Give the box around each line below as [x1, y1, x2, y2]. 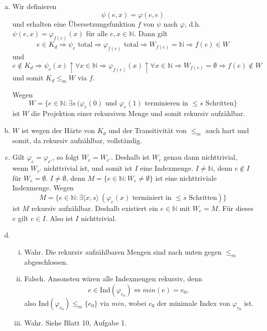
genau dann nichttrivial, [164, 152, 237, 162]
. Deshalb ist [111, 152, 150, 162]
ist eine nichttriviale [155, 172, 217, 183]
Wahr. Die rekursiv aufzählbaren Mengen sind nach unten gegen [24, 246, 222, 257]
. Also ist [45, 212, 73, 223]
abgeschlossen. [24, 256, 68, 267]
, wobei [124, 297, 147, 308]
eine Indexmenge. [140, 163, 193, 173]
